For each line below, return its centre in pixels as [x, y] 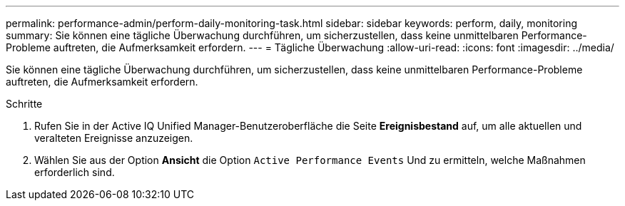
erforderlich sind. [75, 172]
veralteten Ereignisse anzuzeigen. [114, 138]
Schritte [24, 104]
